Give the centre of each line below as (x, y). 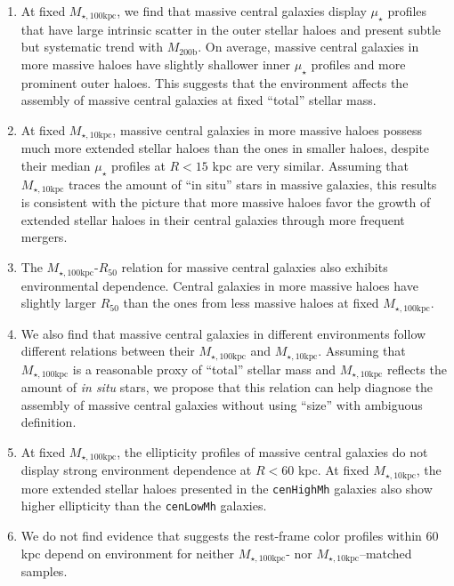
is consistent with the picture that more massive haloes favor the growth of (226, 202)
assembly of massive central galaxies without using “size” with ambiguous (222, 404)
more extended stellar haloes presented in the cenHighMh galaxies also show (227, 488)
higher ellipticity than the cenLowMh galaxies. (144, 506)
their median (56, 166)
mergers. (44, 237)
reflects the (417, 369)
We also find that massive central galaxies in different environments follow (223, 333)
